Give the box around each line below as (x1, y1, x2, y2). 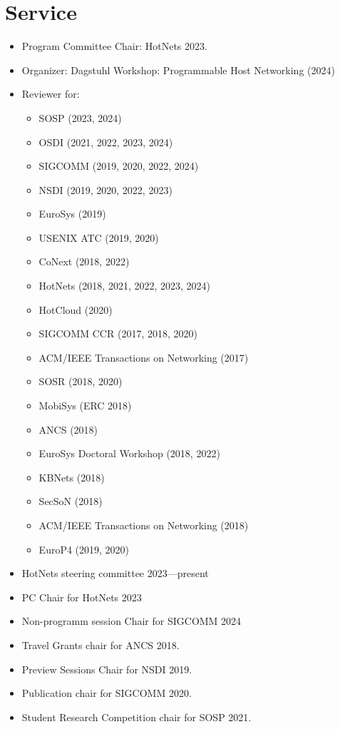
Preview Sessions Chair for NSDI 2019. (21, 661, 192, 676)
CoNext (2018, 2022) (38, 254, 130, 269)
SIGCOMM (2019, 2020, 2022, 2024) (38, 158, 199, 173)
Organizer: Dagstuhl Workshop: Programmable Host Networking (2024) (21, 62, 335, 77)
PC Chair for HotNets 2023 (21, 589, 142, 604)
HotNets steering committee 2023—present (21, 566, 209, 581)
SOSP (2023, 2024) (38, 110, 122, 125)
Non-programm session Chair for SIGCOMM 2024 (21, 613, 242, 628)
